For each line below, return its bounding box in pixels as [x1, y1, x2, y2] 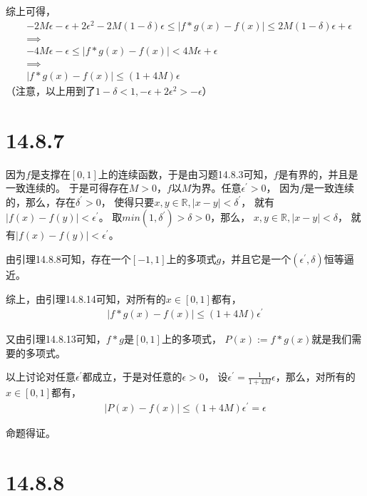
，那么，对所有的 [275, 369, 356, 384]
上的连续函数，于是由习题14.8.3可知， [98, 166, 274, 181]
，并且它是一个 [221, 251, 291, 266]
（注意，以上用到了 [6, 83, 95, 98]
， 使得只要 [100, 194, 155, 209]
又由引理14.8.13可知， [6, 331, 106, 346]
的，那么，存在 [6, 194, 76, 209]
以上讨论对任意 [6, 369, 76, 384]
